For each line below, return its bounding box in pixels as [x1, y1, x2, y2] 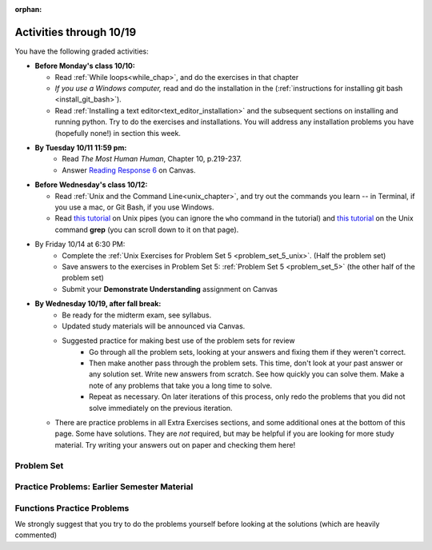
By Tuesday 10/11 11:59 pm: [34, 143, 127, 153]
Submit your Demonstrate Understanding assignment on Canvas [62, 284, 278, 293]
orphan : [14, 5, 42, 14]
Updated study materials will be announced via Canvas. [62, 321, 246, 331]
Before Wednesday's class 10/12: [34, 180, 148, 189]
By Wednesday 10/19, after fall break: [34, 299, 162, 309]
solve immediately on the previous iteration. [89, 403, 233, 412]
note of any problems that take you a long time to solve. [89, 381, 273, 390]
